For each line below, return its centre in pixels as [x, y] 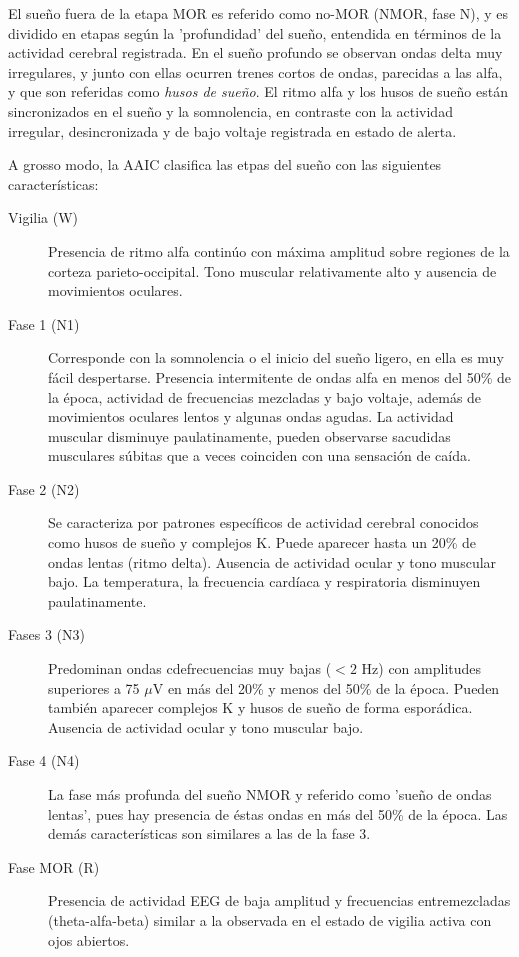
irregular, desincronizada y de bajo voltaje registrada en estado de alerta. [232, 130]
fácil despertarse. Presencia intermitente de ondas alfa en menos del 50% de [280, 376]
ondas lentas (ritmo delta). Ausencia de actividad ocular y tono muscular [272, 561]
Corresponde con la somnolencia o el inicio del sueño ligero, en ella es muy [276, 357]
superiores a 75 [94, 687]
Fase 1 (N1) [44, 323]
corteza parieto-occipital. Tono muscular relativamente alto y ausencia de [272, 270]
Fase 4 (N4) [44, 760]
